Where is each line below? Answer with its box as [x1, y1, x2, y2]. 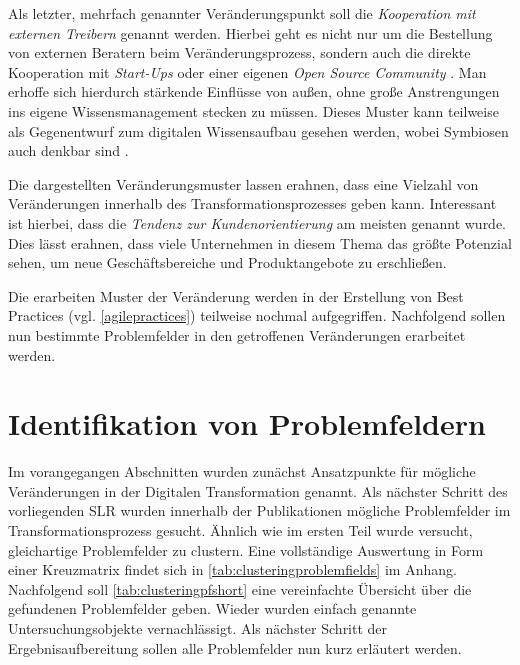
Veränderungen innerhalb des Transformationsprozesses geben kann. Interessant [8, 193, 497, 214]
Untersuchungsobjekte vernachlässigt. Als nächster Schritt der [8, 617, 388, 638]
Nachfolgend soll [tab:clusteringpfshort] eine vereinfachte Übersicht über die [8, 578, 472, 599]
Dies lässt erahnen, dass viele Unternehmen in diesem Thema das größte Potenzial [8, 232, 512, 253]
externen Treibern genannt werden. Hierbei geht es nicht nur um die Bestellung [8, 22, 493, 43]
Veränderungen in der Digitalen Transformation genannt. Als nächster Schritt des [8, 480, 508, 501]
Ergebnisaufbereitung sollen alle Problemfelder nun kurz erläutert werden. [8, 637, 462, 658]
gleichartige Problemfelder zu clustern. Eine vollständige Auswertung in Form [8, 539, 484, 560]
